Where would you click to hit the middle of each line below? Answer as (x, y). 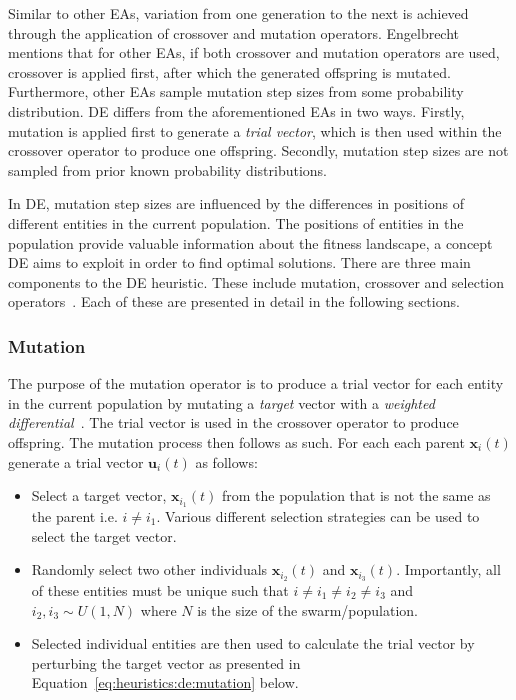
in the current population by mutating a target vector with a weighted (221, 402)
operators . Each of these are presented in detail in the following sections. (234, 301)
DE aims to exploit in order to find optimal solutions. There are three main (239, 262)
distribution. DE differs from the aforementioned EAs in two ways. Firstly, (236, 110)
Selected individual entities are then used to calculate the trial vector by (253, 643)
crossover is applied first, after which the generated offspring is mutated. (229, 71)
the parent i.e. (74, 515)
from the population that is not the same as (356, 495)
